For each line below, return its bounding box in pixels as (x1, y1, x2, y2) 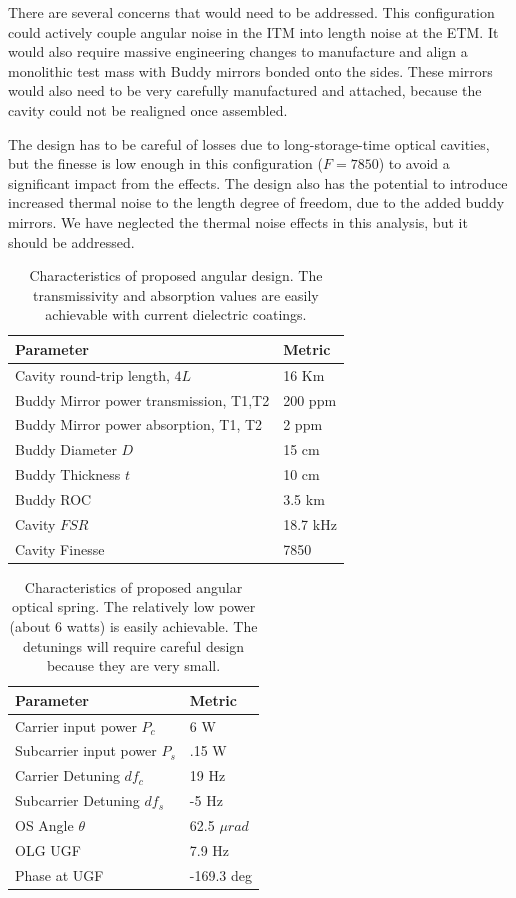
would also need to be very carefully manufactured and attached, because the (8, 80, 482, 101)
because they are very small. (46, 655, 221, 676)
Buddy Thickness (15, 464, 121, 485)
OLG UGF (15, 839, 81, 860)
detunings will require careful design (22, 635, 245, 656)
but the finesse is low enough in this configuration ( (8, 153, 323, 174)
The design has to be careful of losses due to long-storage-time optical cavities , (8, 133, 490, 154)
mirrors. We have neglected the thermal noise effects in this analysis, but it (8, 211, 468, 232)
